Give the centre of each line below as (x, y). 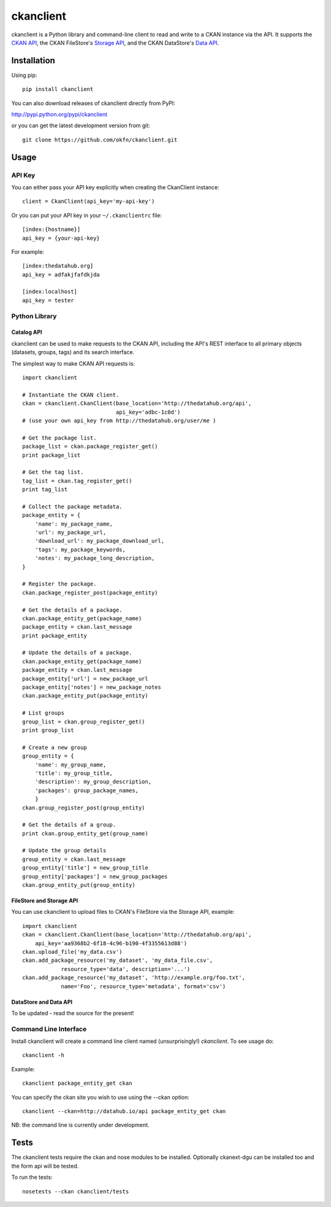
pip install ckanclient (58, 89)
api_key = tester (48, 300)
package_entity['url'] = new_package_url (85, 678)
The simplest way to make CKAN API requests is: (73, 363)
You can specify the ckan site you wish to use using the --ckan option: (101, 1097)
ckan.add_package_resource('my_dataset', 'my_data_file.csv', (118, 961)
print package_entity (55, 635)
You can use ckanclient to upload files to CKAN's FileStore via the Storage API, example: (123, 912)
